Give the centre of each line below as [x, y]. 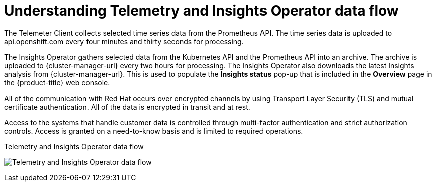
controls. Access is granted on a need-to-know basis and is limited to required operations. [154, 131]
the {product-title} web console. [57, 82]
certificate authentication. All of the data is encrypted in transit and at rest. [127, 107]
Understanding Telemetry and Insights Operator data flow [201, 11]
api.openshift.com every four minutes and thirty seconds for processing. [124, 41]
